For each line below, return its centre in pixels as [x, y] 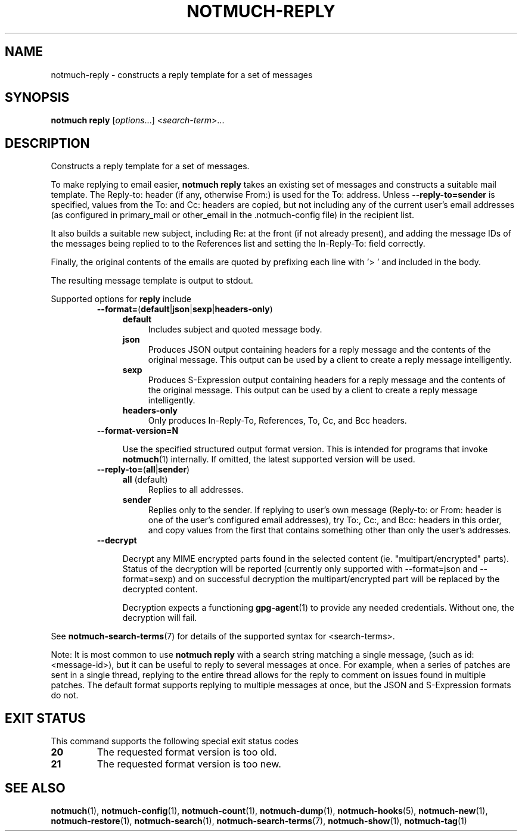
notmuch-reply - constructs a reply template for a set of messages [182, 74]
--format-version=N [138, 431]
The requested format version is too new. [189, 764]
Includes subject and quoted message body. [235, 330]
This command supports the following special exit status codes [175, 741]
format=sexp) [149, 579]
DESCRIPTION [47, 143]
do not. [65, 695]
